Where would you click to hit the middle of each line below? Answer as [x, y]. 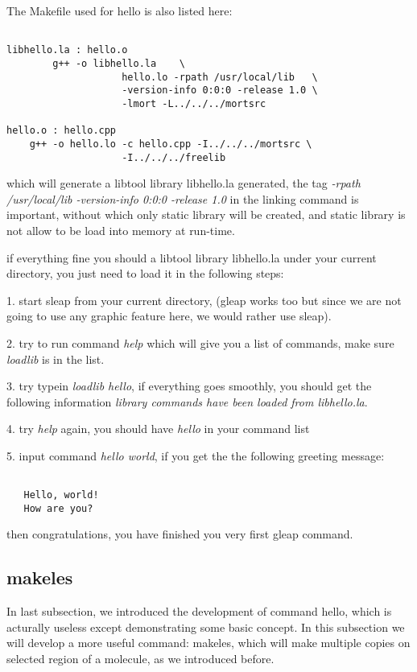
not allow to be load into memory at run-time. [121, 230]
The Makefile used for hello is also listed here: [120, 10]
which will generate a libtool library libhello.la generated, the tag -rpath [184, 183]
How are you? [58, 508]
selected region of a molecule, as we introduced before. [140, 659]
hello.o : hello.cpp [62, 131]
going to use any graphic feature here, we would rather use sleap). [169, 316]
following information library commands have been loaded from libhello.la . [187, 401]
